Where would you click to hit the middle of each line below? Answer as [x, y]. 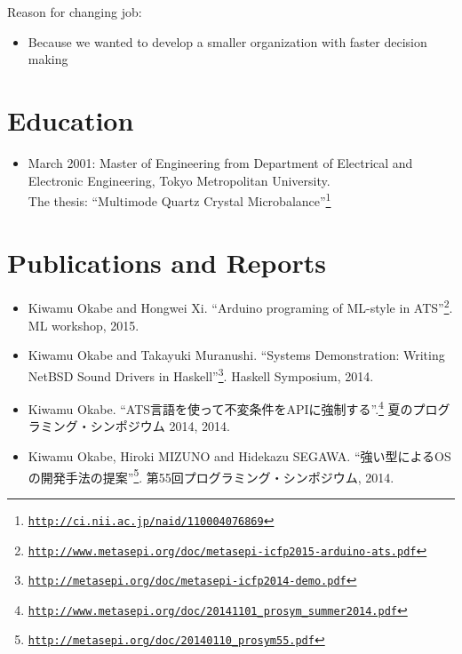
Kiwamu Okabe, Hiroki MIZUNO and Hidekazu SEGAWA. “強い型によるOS [239, 456]
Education [71, 120]
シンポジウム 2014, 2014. [160, 426]
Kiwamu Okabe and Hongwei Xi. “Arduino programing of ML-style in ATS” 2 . [240, 307]
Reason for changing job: [75, 12]
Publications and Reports [167, 262]
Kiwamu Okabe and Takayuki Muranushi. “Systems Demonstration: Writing [236, 355]
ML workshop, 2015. [84, 325]
